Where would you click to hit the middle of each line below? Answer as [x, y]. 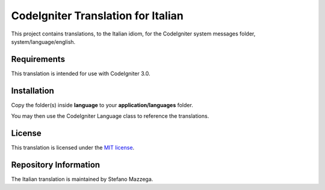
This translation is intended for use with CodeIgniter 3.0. [81, 73]
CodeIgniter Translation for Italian [97, 16]
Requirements [38, 59]
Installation [32, 90]
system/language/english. [43, 41]
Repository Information [56, 164]
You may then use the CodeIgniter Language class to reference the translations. [110, 116]
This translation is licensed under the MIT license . [73, 148]
